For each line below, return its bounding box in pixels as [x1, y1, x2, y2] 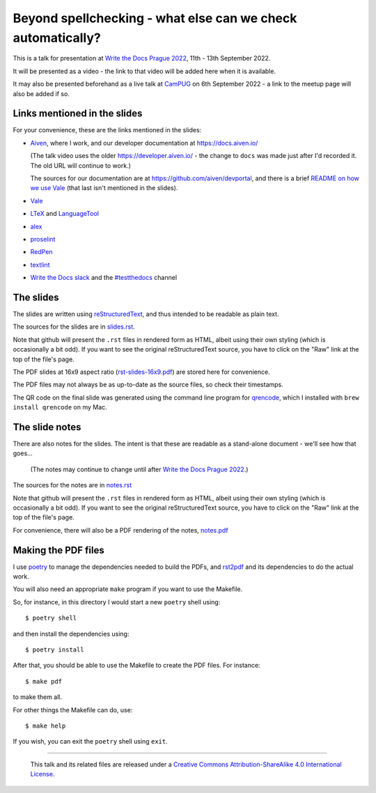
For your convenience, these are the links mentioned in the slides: [13, 126, 202, 134]
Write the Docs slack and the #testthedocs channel [30, 274, 178, 282]
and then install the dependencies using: [13, 629, 130, 638]
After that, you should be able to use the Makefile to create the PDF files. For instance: [13, 661, 260, 670]
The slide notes [13, 421, 81, 433]
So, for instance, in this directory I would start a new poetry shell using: [13, 597, 221, 606]
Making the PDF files [13, 544, 104, 556]
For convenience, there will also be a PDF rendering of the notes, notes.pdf [13, 526, 229, 534]
